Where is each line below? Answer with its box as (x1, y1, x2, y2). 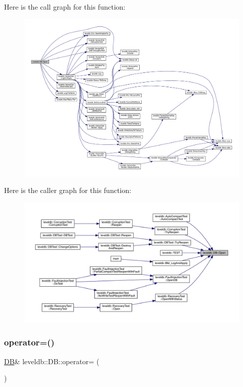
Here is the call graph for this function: (4, 2, 126, 12)
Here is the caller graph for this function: (4, 185, 132, 196)
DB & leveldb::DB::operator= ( (4, 356, 99, 366)
